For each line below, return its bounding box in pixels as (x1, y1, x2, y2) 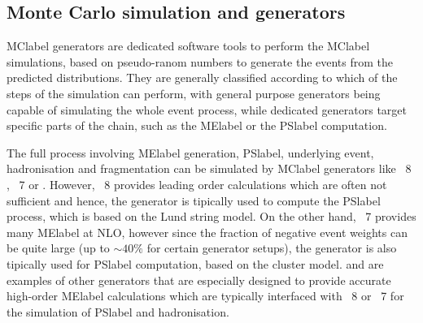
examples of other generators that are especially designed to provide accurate (7, 271, 391, 288)
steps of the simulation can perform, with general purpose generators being (7, 84, 381, 101)
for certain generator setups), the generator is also (146, 239, 397, 256)
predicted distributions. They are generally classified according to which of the (7, 69, 398, 86)
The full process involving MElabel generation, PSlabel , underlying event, (7, 144, 374, 161)
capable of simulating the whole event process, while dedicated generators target (7, 101, 407, 118)
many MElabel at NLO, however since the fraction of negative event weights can (7, 223, 408, 240)
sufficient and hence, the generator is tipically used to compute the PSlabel (7, 192, 381, 209)
